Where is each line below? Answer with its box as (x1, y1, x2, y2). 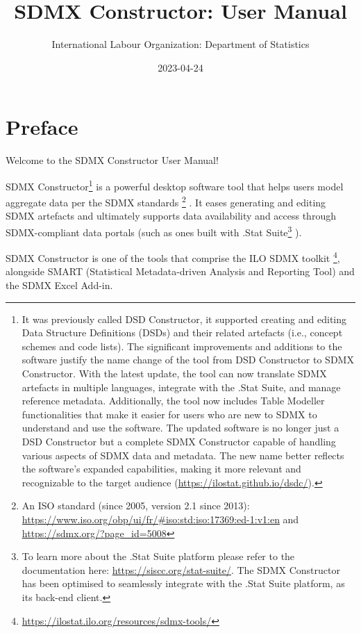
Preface (6, 113, 78, 141)
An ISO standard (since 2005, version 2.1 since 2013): (22, 498, 250, 513)
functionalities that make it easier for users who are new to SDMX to (22, 406, 317, 421)
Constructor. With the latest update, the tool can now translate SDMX (22, 366, 327, 380)
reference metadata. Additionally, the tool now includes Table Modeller (22, 393, 325, 408)
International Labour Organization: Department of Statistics (51, 37, 310, 51)
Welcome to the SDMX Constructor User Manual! (6, 153, 219, 167)
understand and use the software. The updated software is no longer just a (22, 420, 339, 435)
